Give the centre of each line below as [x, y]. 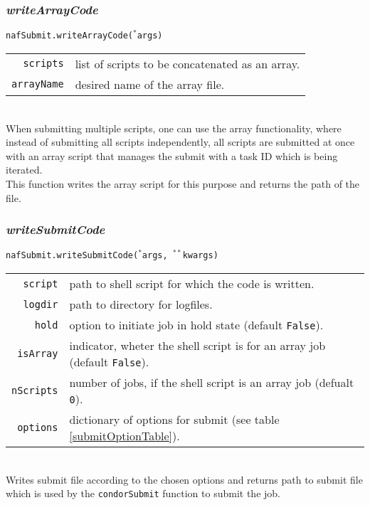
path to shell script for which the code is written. [192, 284]
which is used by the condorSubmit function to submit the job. [143, 493]
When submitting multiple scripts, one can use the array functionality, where [174, 128]
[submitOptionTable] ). [125, 436]
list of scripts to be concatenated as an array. [187, 63]
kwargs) [200, 256]
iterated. [24, 170]
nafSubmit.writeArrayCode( [69, 36]
